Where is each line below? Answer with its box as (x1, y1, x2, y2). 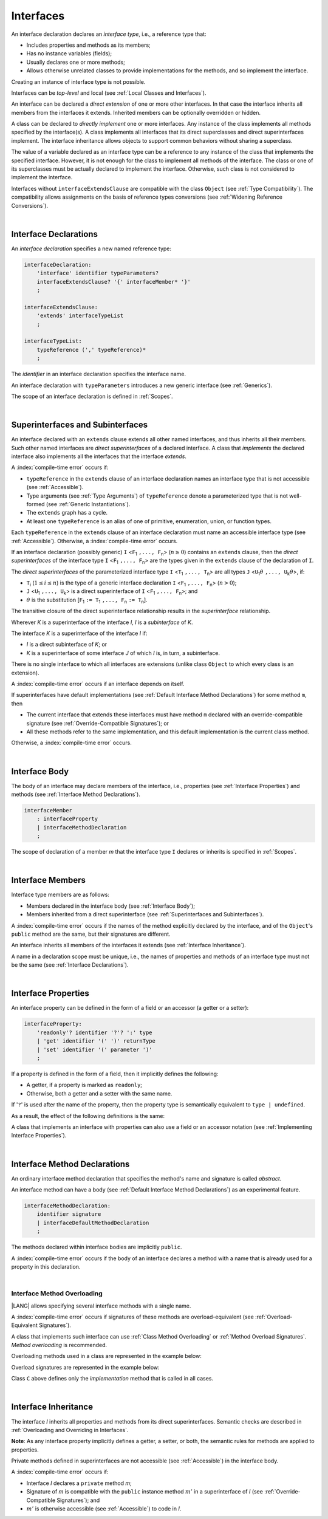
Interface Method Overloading (11, 1289, 103, 1298)
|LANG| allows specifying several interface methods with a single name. (11, 1302, 191, 1309)
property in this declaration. (11, 1263, 81, 1270)
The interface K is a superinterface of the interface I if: (11, 629, 148, 637)
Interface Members (11, 875, 86, 885)
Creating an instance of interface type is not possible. (11, 78, 146, 85)
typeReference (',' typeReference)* (36, 346, 146, 353)
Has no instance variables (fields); (26, 50, 112, 57)
